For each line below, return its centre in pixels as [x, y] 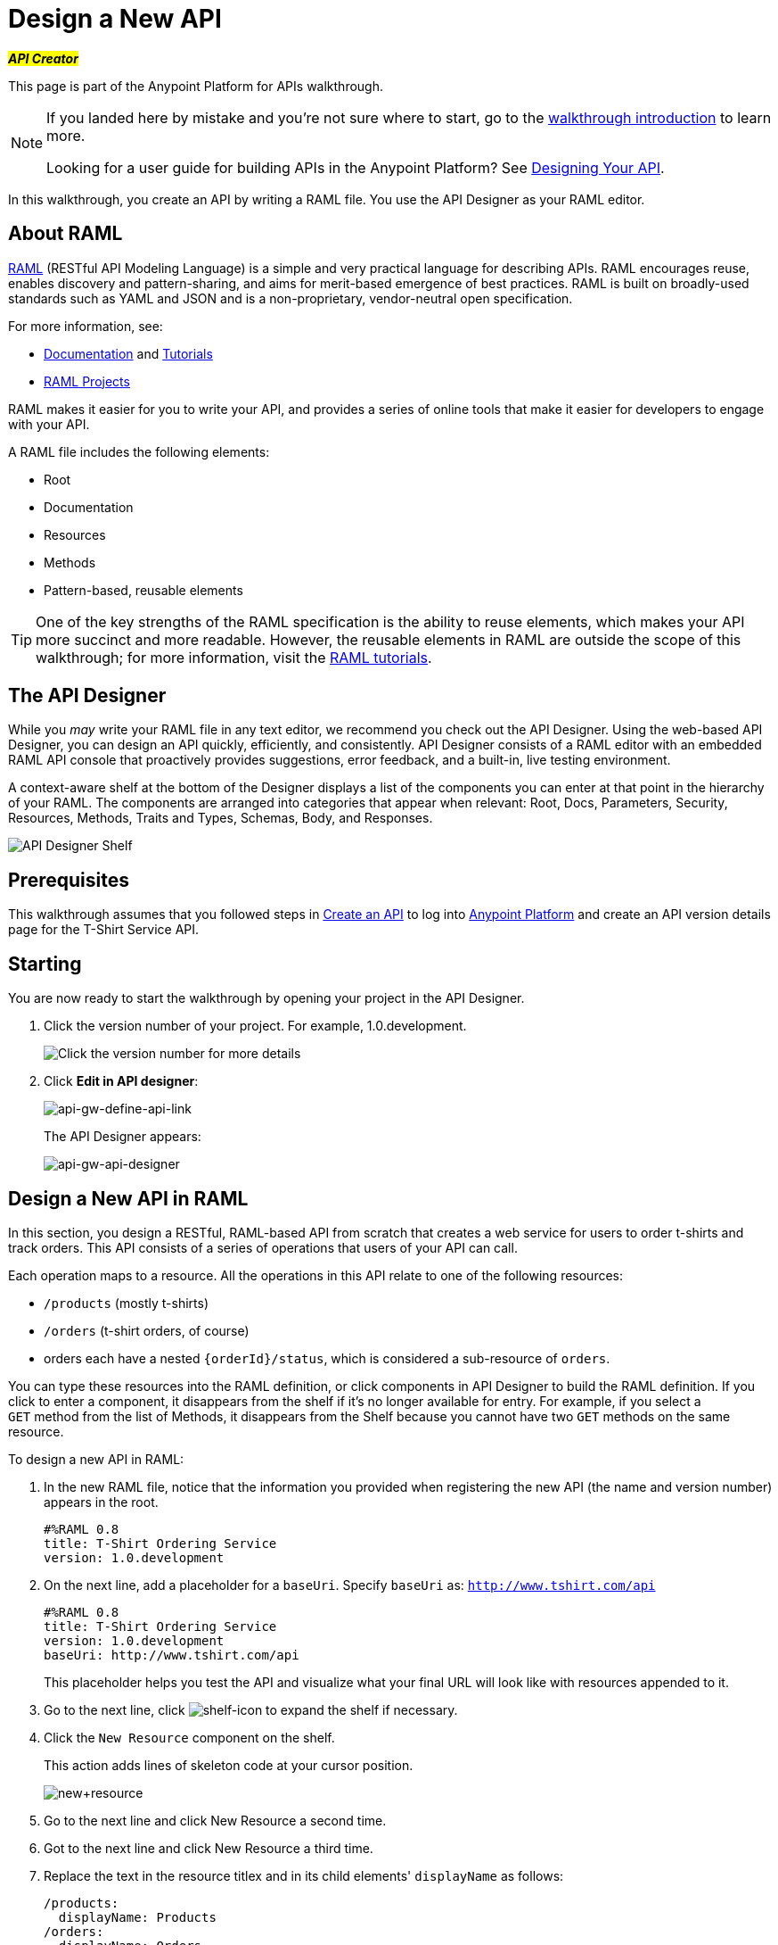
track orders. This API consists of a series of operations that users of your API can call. [263, 1247]
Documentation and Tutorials [128, 353]
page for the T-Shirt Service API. [104, 930]
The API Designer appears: [123, 1137]
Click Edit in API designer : [121, 1081]
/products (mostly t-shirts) [127, 1303]
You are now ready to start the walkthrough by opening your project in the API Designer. [266, 998]
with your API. [49, 424]
